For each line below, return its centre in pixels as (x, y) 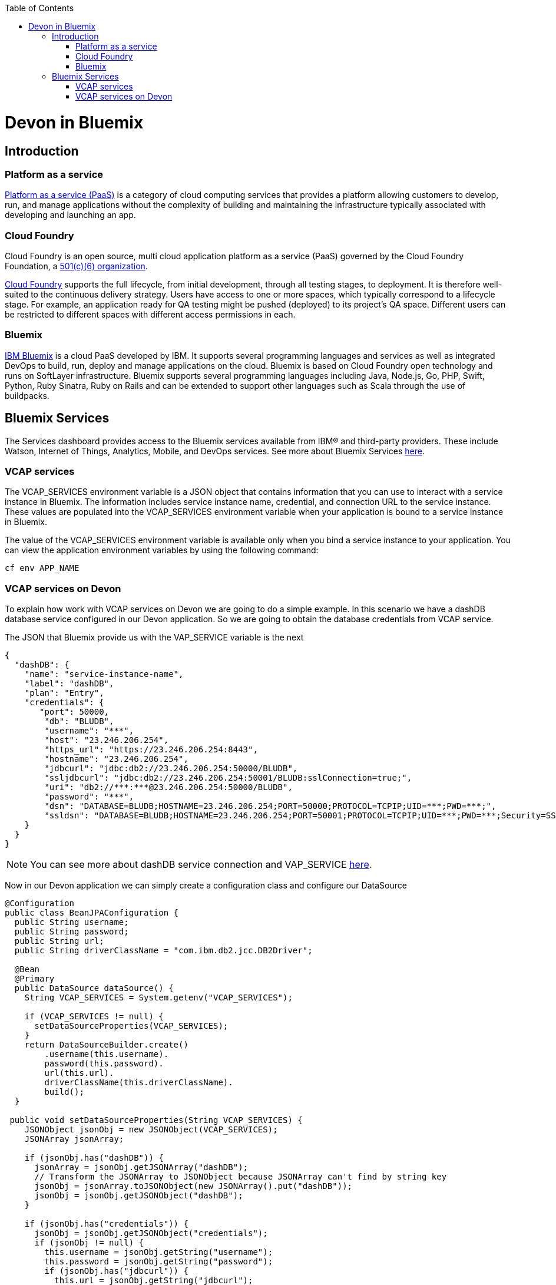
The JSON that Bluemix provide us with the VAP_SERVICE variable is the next (154, 637)
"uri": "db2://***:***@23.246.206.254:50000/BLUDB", (168, 787)
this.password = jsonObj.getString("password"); (159, 1262)
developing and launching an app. (70, 215)
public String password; (72, 932)
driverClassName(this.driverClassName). (139, 1083)
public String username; (72, 922)
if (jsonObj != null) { (89, 1243)
